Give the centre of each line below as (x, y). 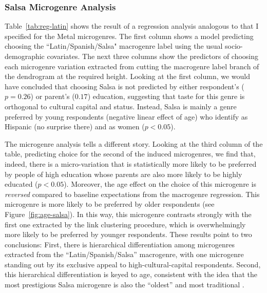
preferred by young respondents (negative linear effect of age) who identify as (126, 116)
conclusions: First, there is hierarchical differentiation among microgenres (120, 244)
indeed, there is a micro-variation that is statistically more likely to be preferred (131, 163)
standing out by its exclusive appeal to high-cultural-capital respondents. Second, (133, 264)
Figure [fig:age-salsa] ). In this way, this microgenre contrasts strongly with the (128, 214)
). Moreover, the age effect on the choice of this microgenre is (160, 184)
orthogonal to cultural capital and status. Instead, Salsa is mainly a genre (121, 106)
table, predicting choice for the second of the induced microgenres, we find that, (130, 154)
